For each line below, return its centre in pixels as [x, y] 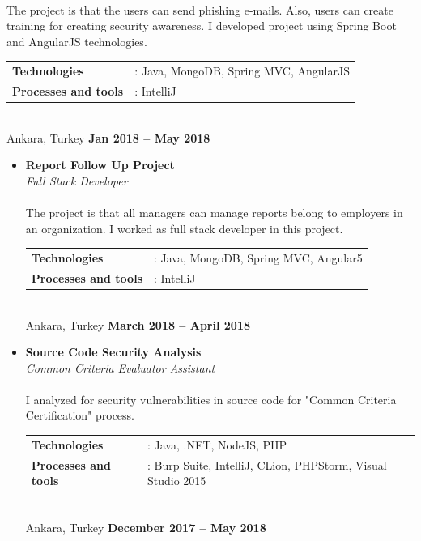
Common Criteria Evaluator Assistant [120, 367]
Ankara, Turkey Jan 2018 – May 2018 [108, 137]
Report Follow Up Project [100, 165]
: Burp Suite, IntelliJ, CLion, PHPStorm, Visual [267, 464]
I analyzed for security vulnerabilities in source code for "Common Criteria [211, 399]
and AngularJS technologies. [77, 41]
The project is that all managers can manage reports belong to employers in [214, 213]
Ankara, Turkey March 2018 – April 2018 [138, 324]
